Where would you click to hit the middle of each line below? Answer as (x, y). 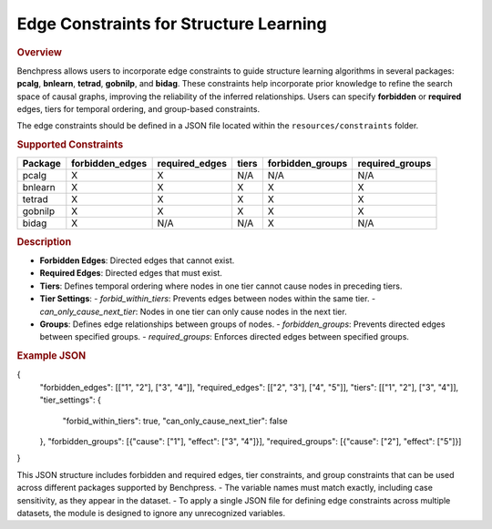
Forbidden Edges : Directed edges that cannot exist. (137, 260)
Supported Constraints (70, 145)
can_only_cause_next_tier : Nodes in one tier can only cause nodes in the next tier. (193, 311)
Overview (40, 52)
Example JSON (51, 356)
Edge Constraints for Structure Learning (172, 24)
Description (44, 241)
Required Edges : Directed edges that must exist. (131, 273)
